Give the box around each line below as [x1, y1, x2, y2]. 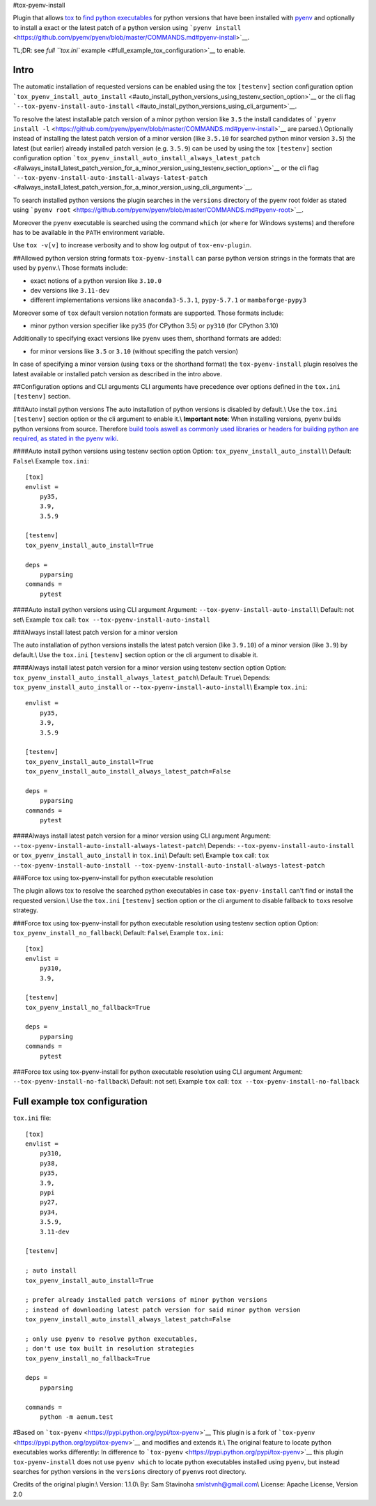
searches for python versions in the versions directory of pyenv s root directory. [13, 1467, 246, 1475]
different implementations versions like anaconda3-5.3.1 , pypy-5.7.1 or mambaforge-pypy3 [30, 296, 306, 305]
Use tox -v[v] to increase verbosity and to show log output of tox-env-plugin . [13, 241, 252, 249]
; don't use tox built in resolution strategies [25, 1345, 194, 1353]
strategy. [13, 906, 38, 914]
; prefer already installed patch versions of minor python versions [25, 1296, 268, 1304]
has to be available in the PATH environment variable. [13, 228, 165, 236]
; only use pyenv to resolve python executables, [25, 1335, 198, 1343]
